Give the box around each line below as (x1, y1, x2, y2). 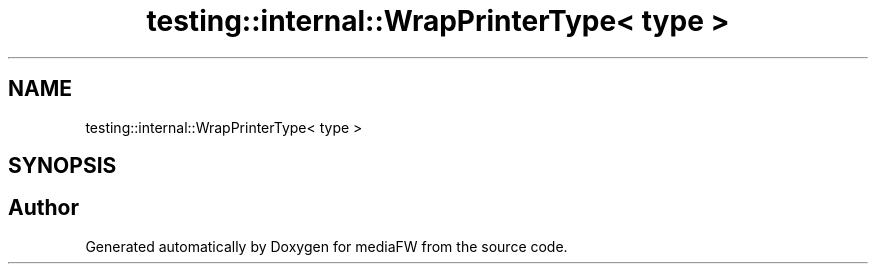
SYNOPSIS (8, 153, 117, 179)
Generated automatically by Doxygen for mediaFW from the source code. (85, 237, 568, 255)
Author (8, 195, 79, 221)
